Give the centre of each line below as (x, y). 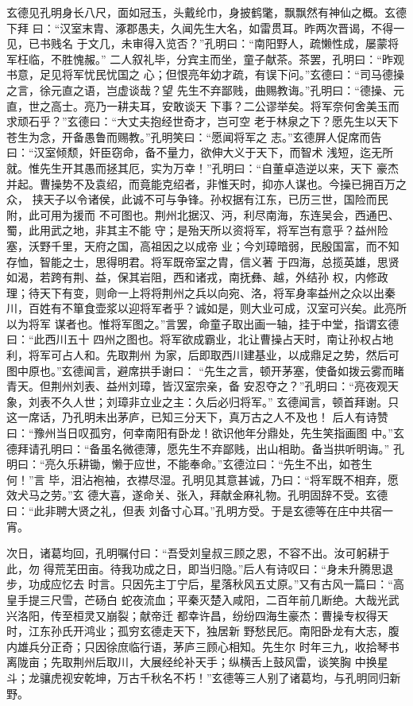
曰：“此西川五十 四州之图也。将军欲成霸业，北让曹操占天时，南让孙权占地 (200, 339)
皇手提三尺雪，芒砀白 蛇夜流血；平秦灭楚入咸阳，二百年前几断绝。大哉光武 (203, 599)
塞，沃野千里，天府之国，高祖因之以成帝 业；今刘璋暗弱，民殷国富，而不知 (203, 245)
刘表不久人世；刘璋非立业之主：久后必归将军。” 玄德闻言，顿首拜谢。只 (214, 401)
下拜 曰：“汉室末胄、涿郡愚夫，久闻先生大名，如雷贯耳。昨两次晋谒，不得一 (206, 27)
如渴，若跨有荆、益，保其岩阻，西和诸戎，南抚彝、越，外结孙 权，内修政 (197, 277)
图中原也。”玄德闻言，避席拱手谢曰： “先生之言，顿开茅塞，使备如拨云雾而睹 (205, 370)
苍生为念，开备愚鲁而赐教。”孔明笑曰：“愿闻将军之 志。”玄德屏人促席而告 (194, 136)
